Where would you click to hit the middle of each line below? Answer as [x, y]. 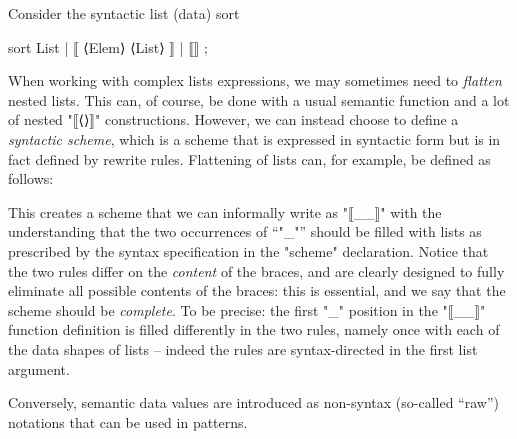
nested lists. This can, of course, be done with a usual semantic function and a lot [259, 99]
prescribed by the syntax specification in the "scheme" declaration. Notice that [248, 250]
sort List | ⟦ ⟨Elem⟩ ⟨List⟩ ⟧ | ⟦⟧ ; [108, 46]
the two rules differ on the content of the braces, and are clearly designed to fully [256, 270]
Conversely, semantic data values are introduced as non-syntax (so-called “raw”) [253, 402]
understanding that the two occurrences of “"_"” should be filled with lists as [245, 231]
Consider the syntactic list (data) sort [124, 13]
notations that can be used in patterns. [128, 421]
